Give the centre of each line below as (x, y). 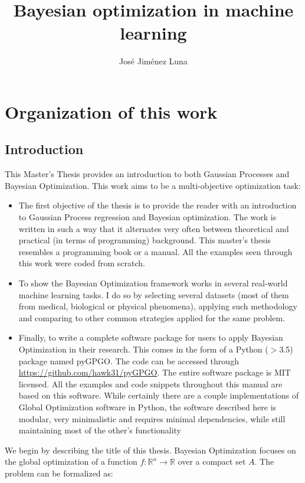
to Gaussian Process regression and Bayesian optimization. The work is (147, 217)
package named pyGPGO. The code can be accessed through (129, 360)
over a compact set (212, 461)
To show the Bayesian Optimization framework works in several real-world (153, 283)
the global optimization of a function (71, 461)
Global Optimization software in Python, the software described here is (147, 407)
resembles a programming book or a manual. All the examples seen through (155, 251)
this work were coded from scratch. (82, 263)
